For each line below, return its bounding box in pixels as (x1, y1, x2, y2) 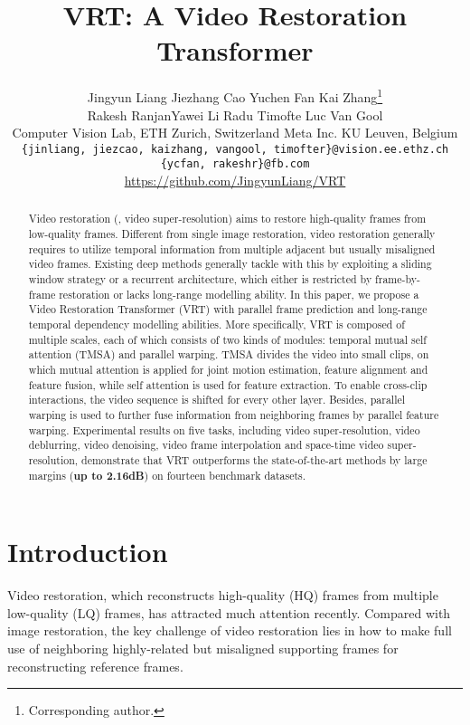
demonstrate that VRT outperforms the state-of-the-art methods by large (81, 452, 428, 467)
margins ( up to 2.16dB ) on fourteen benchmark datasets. (28, 467, 306, 483)
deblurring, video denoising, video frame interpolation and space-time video (28, 437, 384, 453)
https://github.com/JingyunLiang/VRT (124, 171, 346, 190)
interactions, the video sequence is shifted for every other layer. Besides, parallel (28, 392, 406, 407)
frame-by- (375, 272, 421, 287)
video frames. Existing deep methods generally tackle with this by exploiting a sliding (28, 256, 432, 272)
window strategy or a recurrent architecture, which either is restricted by (28, 272, 372, 287)
